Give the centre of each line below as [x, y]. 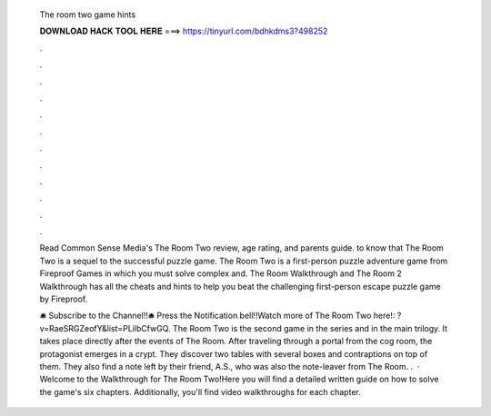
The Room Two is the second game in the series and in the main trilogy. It [311, 328]
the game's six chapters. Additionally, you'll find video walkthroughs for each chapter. [200, 391]
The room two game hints [88, 15]
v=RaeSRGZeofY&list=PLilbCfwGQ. [105, 328]
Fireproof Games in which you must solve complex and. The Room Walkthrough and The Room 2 [220, 273]
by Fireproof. [64, 299]
